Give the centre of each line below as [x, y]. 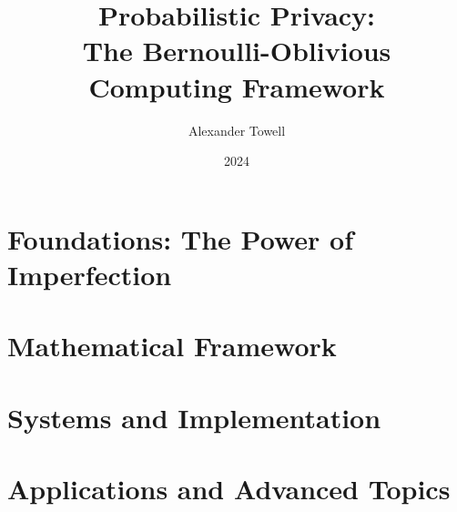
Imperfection [90, 274]
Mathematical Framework [172, 346]
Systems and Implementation [194, 417]
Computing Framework [237, 86]
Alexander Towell [237, 130]
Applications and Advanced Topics [229, 488]
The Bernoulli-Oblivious [237, 51]
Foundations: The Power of [180, 238]
